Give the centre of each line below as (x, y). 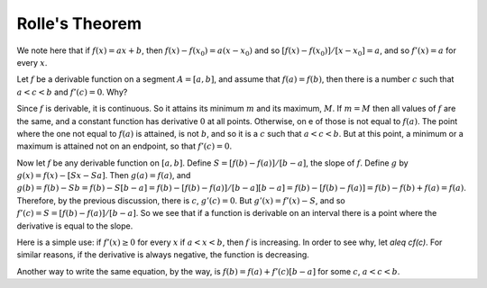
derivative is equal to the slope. (75, 226)
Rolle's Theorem (79, 23)
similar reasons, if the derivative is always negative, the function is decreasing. (163, 255)
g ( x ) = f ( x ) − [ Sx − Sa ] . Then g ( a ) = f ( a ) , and (104, 175)
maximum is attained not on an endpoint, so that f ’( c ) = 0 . (124, 146)
